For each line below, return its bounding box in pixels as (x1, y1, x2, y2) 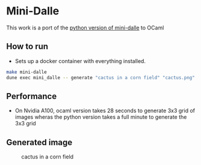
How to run (6, 41, 49, 52)
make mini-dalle (6, 69, 47, 75)
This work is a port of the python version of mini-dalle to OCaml (6, 24, 164, 31)
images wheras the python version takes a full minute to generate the (14, 113, 187, 121)
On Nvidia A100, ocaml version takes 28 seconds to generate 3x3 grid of (14, 107, 196, 115)
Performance (6, 91, 57, 101)
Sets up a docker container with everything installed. (14, 57, 146, 64)
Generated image (6, 137, 73, 148)
